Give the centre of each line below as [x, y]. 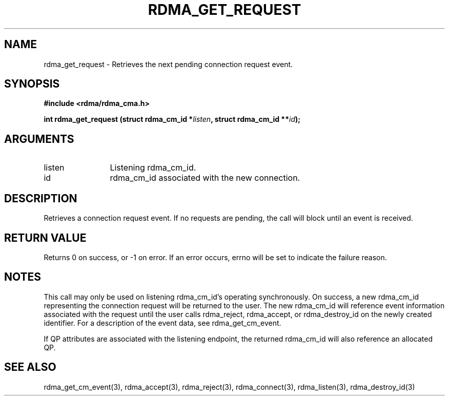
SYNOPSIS [32, 84]
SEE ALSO [30, 367]
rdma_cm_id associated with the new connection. [205, 178]
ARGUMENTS [39, 139]
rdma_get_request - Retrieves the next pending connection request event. [168, 64]
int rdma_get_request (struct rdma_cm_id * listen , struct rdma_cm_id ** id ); [172, 119]
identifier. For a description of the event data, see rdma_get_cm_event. [162, 323]
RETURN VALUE [45, 238]
